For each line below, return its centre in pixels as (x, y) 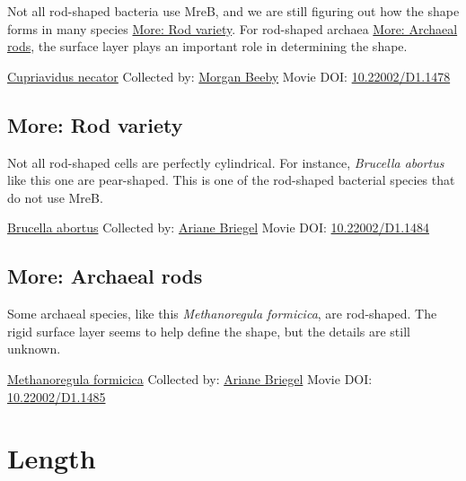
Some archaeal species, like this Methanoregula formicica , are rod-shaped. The (222, 314)
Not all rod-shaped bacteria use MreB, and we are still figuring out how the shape (233, 11)
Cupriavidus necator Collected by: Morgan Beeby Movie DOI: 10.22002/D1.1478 (229, 76)
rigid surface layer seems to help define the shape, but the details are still (209, 331)
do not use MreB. (55, 197)
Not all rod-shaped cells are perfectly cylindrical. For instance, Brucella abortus (226, 162)
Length (52, 458)
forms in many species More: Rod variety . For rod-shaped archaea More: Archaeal (233, 28)
